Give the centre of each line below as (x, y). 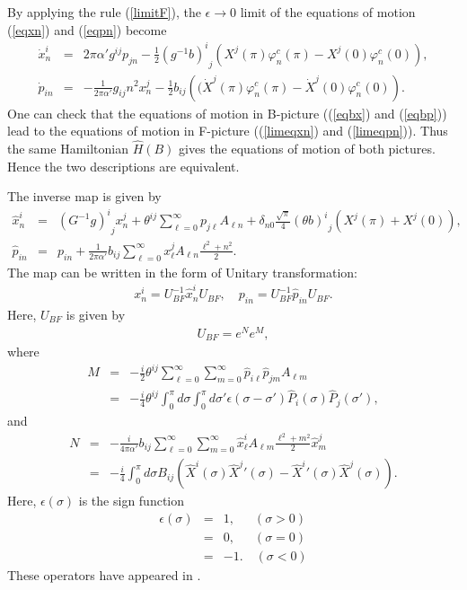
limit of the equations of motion (328, 12)
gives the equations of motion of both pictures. (307, 148)
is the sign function (132, 501)
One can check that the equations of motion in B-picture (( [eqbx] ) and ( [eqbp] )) (227, 113)
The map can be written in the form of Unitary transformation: (182, 272)
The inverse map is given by (84, 196)
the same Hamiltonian (68, 148)
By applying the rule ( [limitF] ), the (104, 12)
